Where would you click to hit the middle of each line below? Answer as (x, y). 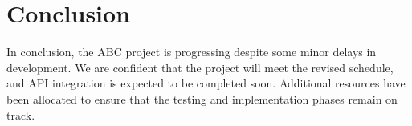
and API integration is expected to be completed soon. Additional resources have (206, 83)
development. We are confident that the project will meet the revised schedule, (200, 67)
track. (21, 114)
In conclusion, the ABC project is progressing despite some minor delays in (192, 52)
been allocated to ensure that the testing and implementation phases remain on (202, 98)
